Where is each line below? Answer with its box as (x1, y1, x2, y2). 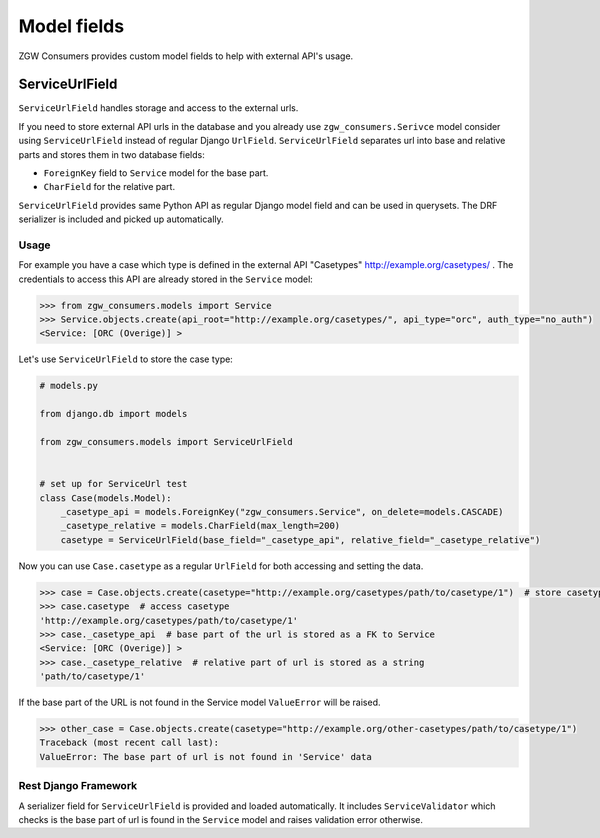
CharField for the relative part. (43, 181, 175, 193)
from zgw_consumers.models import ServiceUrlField (39, 436, 294, 448)
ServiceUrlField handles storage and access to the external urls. (18, 102, 299, 114)
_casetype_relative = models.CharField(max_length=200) (60, 520, 341, 532)
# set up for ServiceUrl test (39, 478, 188, 490)
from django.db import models (39, 408, 188, 420)
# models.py (39, 380, 99, 392)
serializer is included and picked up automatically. (18, 213, 224, 225)
